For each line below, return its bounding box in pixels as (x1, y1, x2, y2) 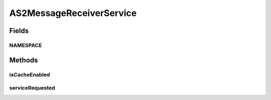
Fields (9, 26, 29, 35)
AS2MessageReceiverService (9, 7, 137, 18)
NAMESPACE (9, 41, 42, 48)
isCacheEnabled (9, 71, 50, 78)
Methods (9, 55, 38, 64)
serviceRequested (9, 84, 55, 91)
